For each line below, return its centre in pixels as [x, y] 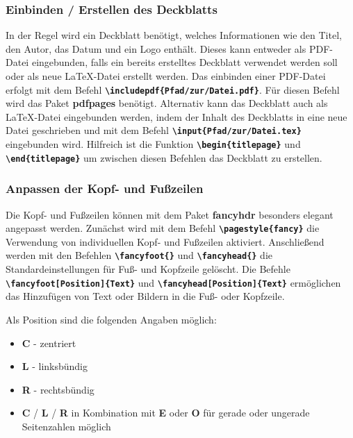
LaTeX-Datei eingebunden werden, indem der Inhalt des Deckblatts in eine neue [176, 116]
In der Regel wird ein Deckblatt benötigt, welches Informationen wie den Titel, [174, 35]
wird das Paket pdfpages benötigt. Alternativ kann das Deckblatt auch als [167, 103]
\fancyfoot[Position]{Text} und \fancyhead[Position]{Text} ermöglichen [173, 282]
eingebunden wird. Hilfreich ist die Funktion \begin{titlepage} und [153, 144]
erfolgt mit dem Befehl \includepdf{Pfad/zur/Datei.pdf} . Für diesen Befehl [173, 89]
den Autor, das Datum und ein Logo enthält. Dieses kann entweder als [156, 48]
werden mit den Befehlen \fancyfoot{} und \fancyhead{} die [139, 255]
